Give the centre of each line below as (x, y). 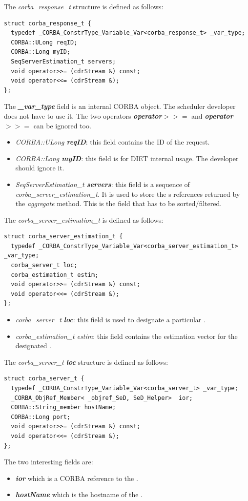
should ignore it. (40, 168)
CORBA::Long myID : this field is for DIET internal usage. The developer (127, 158)
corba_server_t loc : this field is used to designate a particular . (110, 320)
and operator (212, 115)
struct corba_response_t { (48, 23)
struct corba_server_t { (44, 379)
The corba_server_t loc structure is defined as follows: (86, 362)
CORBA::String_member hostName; (63, 407)
